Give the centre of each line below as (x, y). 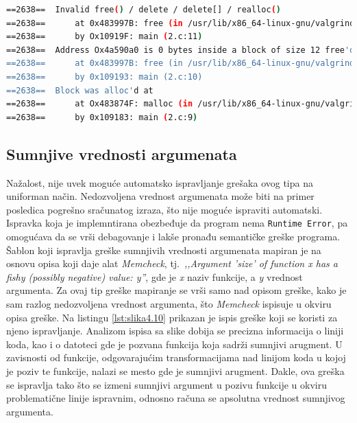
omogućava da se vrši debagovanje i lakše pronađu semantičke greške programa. (173, 236)
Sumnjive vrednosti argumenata (122, 153)
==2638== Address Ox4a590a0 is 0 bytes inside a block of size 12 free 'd (181, 50)
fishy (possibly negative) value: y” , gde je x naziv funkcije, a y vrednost (155, 276)
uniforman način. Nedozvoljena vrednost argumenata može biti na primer (160, 196)
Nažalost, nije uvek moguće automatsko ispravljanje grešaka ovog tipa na (160, 182)
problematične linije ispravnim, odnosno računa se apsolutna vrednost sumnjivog (176, 398)
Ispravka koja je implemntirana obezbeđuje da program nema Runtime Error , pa (177, 223)
